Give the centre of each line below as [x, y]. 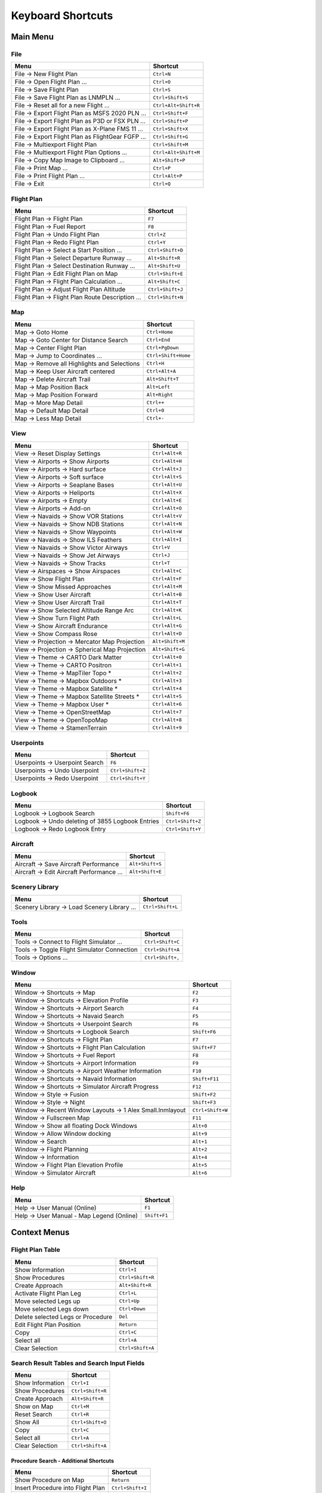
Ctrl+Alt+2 [167, 673]
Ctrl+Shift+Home [168, 356]
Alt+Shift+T [162, 379]
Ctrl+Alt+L [167, 618]
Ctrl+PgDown [162, 348]
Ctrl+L [128, 1293]
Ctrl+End [158, 340]
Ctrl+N [162, 74]
